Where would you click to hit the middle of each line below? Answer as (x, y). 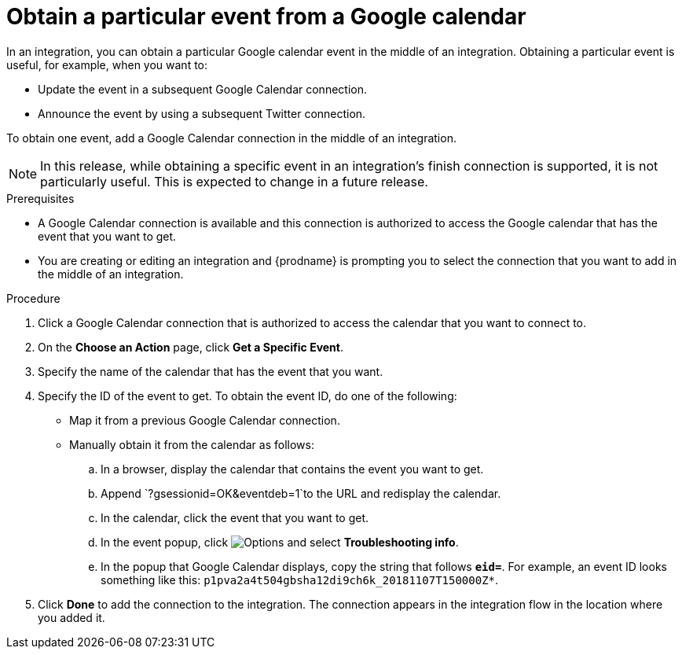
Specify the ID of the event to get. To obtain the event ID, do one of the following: (247, 396)
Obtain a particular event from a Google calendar (266, 17)
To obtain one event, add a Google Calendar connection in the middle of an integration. (231, 138)
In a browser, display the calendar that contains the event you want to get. (292, 469)
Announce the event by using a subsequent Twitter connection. (202, 113)
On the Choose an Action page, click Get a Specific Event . (191, 347)
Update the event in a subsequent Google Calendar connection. (202, 89)
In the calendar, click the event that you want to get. (235, 517)
